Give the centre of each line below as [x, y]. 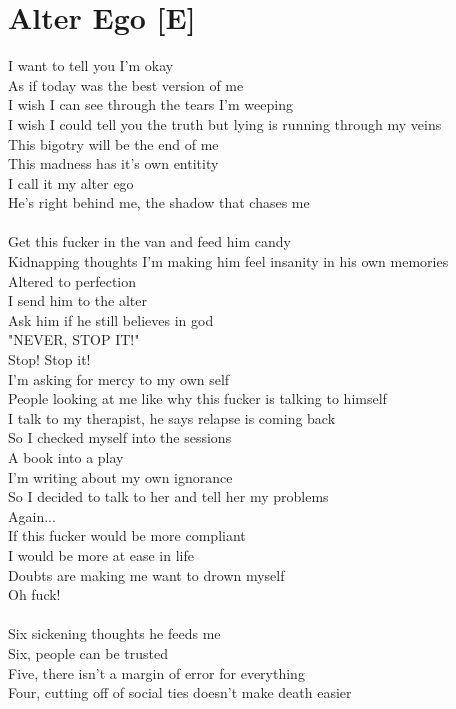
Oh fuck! [34, 594]
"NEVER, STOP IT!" [74, 339]
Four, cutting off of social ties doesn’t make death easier [180, 692]
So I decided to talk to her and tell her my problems [168, 496]
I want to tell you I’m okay [91, 65]
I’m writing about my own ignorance [120, 476]
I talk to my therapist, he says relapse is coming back [172, 417]
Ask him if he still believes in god [111, 319]
